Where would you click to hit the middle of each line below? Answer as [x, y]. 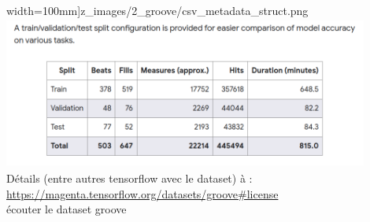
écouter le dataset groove [67, 209]
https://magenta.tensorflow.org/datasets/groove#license [142, 193]
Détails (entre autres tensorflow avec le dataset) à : [129, 178]
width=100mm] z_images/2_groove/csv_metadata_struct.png [157, 10]
